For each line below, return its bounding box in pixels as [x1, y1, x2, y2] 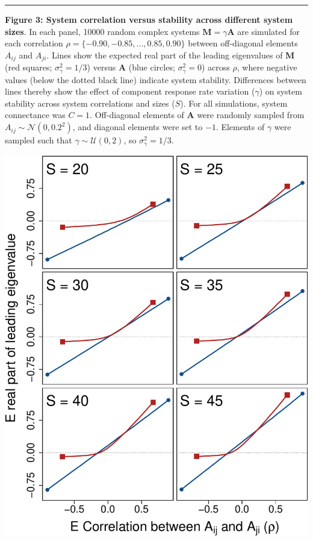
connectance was [5, 108, 66, 121]
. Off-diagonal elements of [90, 108, 184, 121]
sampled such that [5, 134, 72, 146]
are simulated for [237, 25, 300, 37]
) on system [259, 85, 302, 98]
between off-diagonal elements [188, 37, 298, 49]
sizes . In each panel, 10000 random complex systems [5, 25, 200, 37]
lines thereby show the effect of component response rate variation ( [5, 85, 255, 98]
